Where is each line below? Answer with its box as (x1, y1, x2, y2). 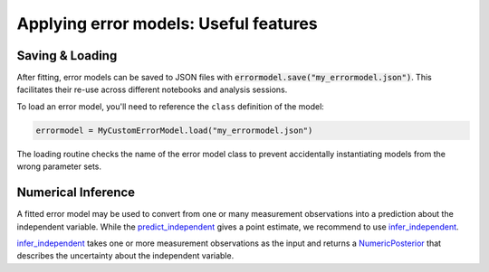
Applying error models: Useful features (16, 14, 318, 33)
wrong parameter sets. (16, 161, 102, 172)
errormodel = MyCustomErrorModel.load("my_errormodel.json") (35, 125, 313, 136)
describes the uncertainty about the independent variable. (16, 250, 235, 261)
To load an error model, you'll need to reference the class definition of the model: (16, 100, 325, 112)
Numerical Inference (16, 185, 136, 201)
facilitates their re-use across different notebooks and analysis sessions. (16, 84, 288, 95)
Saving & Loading (16, 48, 118, 63)
